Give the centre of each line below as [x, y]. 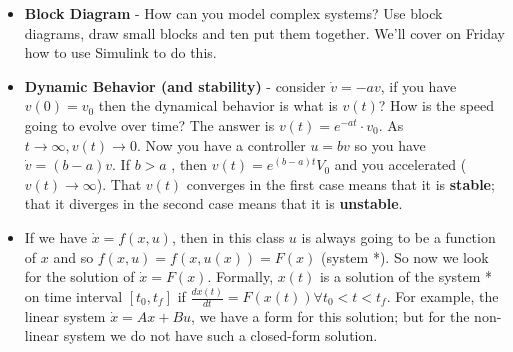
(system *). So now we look [405, 256]
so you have [390, 144]
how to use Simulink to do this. [120, 52]
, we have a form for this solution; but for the [330, 315]
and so [73, 256]
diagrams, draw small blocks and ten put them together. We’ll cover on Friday [264, 32]
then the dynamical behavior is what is [218, 105]
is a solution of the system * [406, 276]
